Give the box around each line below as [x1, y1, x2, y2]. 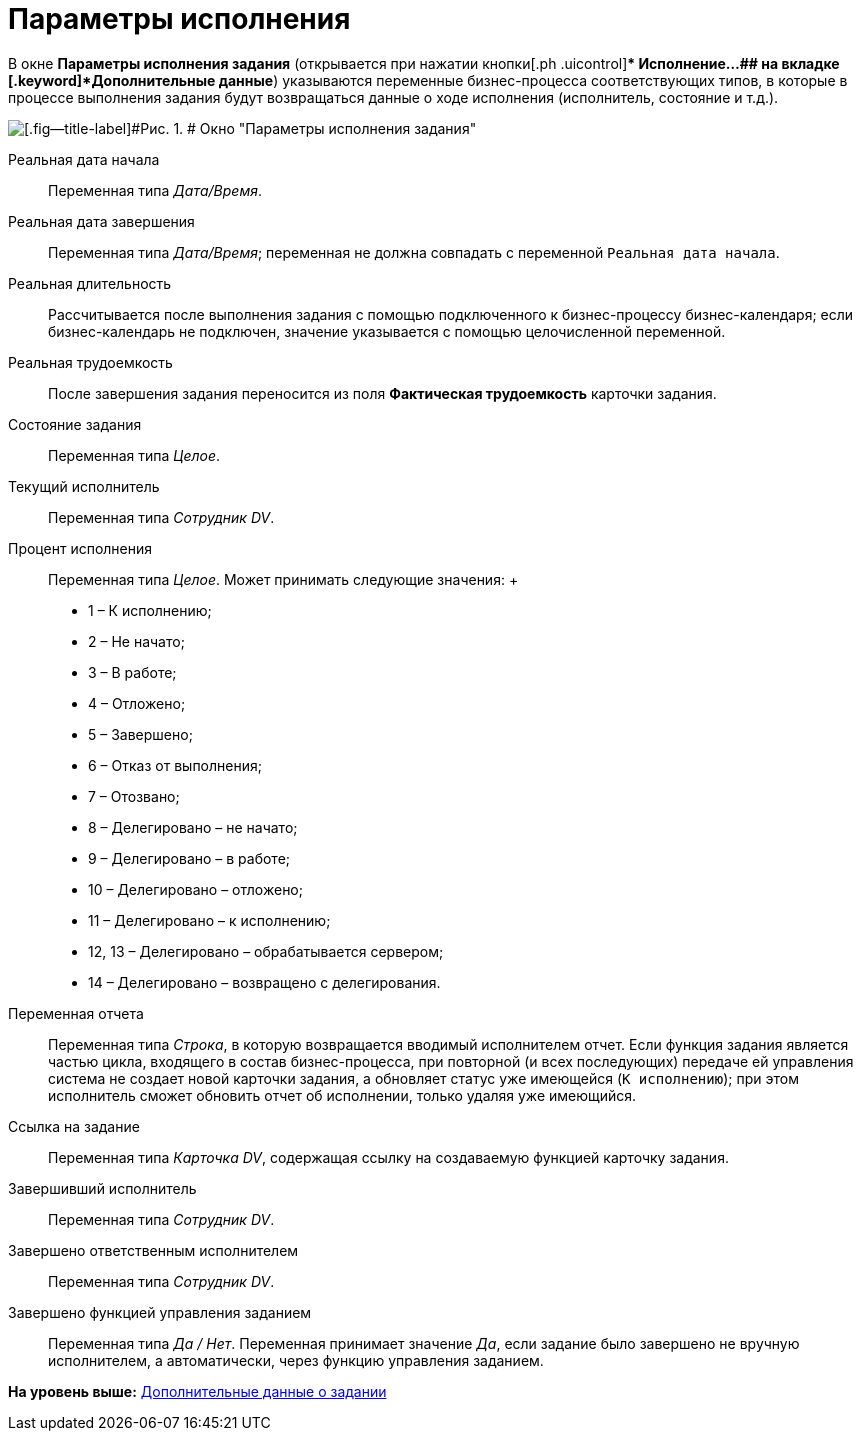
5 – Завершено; [88, 725, 193, 743]
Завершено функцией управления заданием [8, 1303, 312, 1321]
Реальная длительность [8, 274, 172, 292]
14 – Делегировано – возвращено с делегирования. [88, 973, 441, 991]
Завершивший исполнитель [8, 1179, 197, 1197]
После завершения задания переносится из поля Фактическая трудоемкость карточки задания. [48, 384, 717, 402]
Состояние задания [8, 415, 142, 433]
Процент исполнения [8, 539, 153, 557]
